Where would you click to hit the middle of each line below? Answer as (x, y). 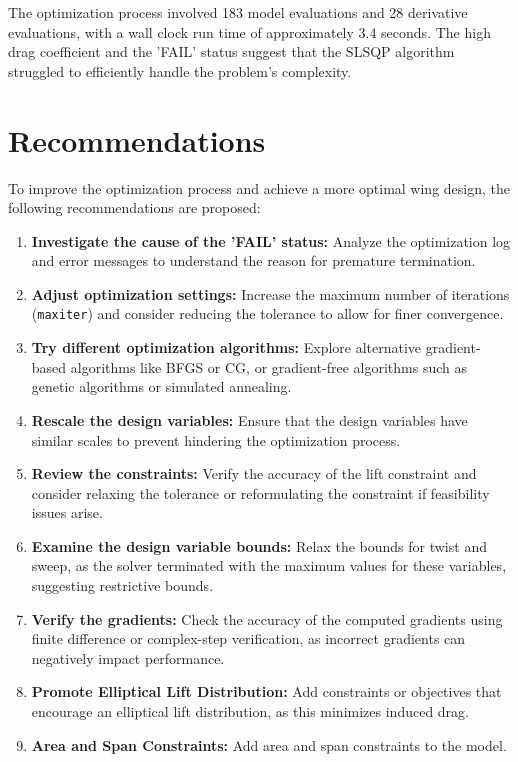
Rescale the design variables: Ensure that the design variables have (249, 419)
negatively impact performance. (128, 657)
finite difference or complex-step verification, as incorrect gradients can (248, 638)
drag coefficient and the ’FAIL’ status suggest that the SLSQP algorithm (231, 51)
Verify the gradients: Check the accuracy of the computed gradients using (267, 618)
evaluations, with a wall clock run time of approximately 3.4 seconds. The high (249, 31)
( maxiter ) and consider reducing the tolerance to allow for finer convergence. (267, 313)
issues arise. (67, 512)
